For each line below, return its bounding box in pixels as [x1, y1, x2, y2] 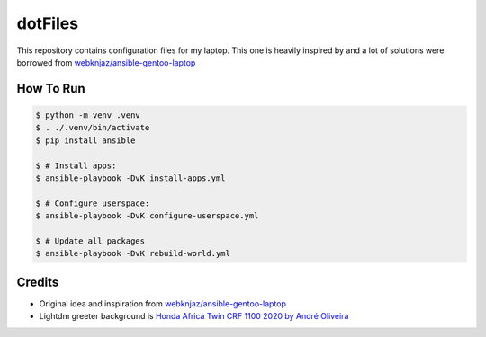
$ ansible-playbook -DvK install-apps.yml [35, 173, 226, 183]
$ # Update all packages [35, 235, 146, 246]
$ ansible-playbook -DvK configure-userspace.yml [35, 211, 259, 221]
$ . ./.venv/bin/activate [35, 122, 150, 133]
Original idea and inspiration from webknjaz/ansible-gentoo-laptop [39, 297, 287, 309]
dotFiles [16, 13, 79, 33]
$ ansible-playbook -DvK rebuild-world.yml [35, 248, 231, 259]
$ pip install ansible [35, 135, 136, 146]
